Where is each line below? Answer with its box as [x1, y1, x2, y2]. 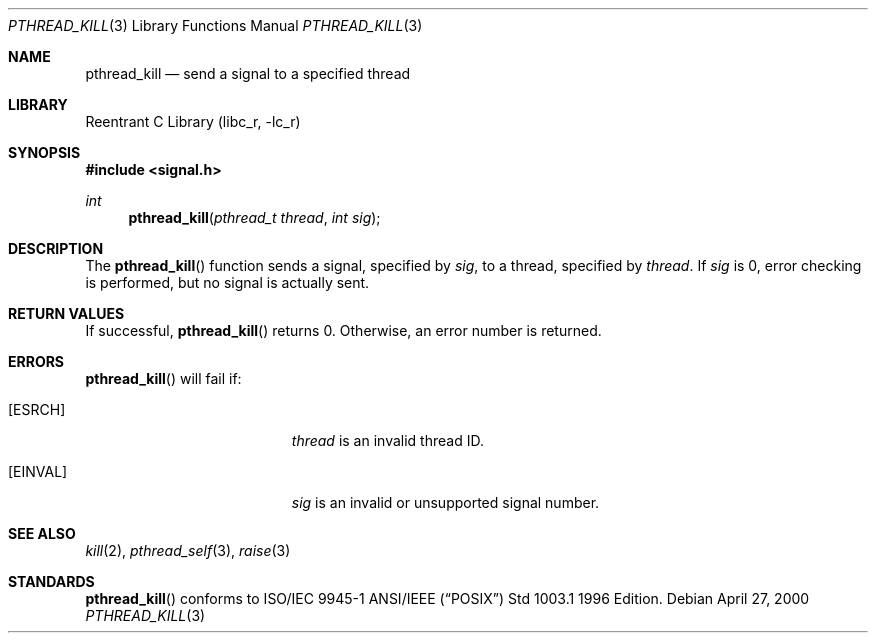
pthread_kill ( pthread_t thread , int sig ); [128, 209, 381, 226]
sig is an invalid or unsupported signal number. [291, 494, 600, 511]
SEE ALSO [8, 525, 76, 542]
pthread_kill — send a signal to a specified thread [85, 65, 411, 82]
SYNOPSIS [8, 144, 81, 161]
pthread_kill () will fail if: [85, 370, 242, 387]
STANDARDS [8, 573, 95, 590]
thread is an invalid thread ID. [291, 432, 484, 449]
